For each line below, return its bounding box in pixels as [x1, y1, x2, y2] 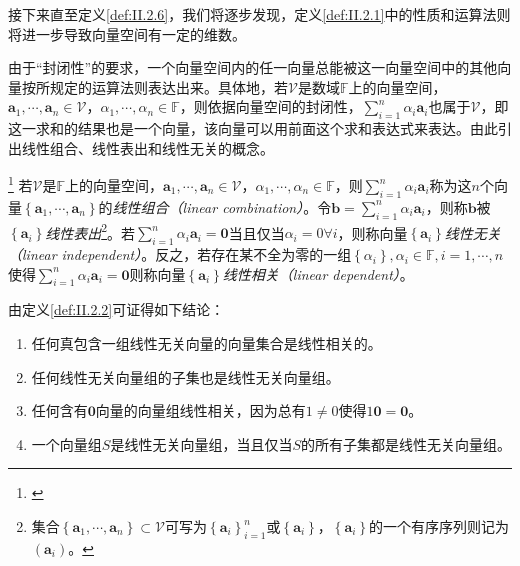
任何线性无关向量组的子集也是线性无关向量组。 [31, 366, 340, 387]
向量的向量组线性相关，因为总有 [95, 400, 306, 421]
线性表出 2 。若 [45, 219, 136, 243]
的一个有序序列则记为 [369, 516, 509, 537]
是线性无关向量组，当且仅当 [110, 433, 293, 454]
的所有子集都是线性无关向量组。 [300, 433, 511, 454]
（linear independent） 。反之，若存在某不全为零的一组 [8, 244, 352, 265]
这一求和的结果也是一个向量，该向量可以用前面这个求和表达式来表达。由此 [8, 118, 498, 139]
